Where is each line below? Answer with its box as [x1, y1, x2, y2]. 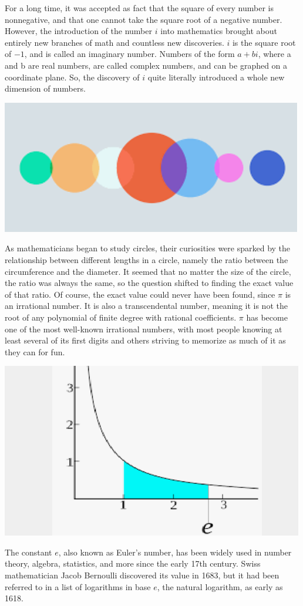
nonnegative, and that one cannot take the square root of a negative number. [5, 13, 282, 25]
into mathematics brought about [160, 25, 277, 37]
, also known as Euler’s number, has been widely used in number [58, 546, 292, 558]
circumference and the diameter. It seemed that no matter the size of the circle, [5, 265, 291, 277]
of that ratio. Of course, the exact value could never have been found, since [5, 288, 275, 300]
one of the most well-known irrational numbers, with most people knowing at [5, 322, 282, 335]
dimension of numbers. [5, 82, 86, 95]
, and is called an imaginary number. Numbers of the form [24, 48, 235, 60]
